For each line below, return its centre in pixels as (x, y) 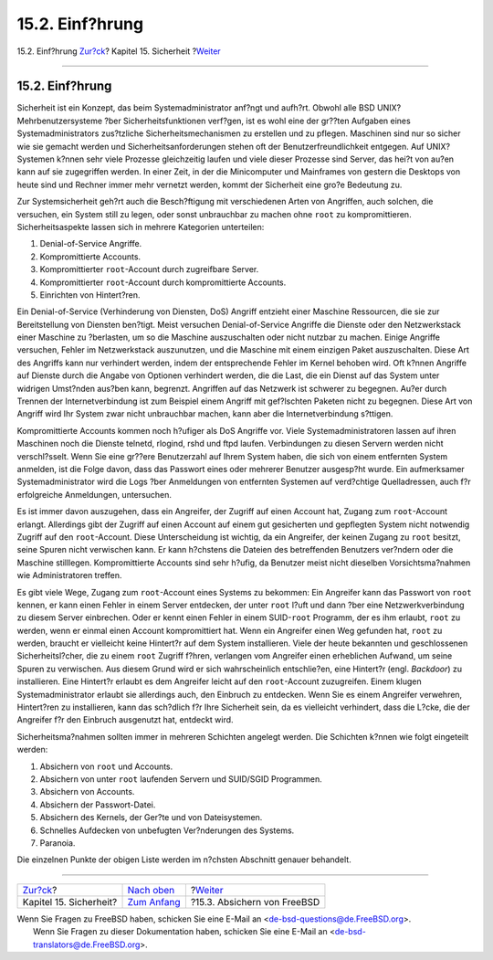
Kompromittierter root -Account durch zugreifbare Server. (149, 269)
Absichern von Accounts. (87, 792)
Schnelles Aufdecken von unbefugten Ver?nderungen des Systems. (167, 830)
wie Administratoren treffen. (69, 575)
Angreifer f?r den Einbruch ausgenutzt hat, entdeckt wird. (125, 720)
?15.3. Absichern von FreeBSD (255, 902)
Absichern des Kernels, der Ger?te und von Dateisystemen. (151, 818)
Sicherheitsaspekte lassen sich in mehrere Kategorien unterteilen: (141, 227)
